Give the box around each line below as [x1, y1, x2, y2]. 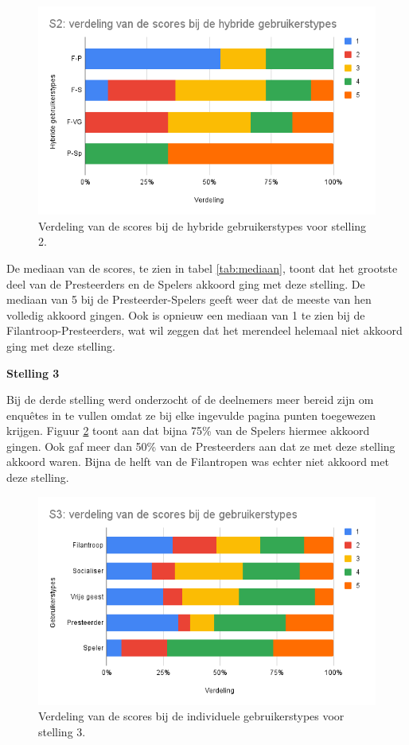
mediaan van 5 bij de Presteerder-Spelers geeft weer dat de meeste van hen [6, 291, 372, 308]
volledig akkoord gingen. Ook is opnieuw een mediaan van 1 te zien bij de [6, 306, 365, 323]
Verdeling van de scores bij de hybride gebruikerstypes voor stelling [38, 217, 367, 234]
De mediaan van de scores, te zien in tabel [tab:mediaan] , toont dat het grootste [6, 259, 398, 276]
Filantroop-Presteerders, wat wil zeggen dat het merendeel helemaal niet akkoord [6, 322, 403, 339]
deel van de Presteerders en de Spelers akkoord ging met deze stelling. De [6, 275, 365, 292]
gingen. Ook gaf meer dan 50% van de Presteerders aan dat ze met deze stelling [6, 437, 395, 454]
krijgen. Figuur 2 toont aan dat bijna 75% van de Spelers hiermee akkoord [6, 422, 370, 439]
